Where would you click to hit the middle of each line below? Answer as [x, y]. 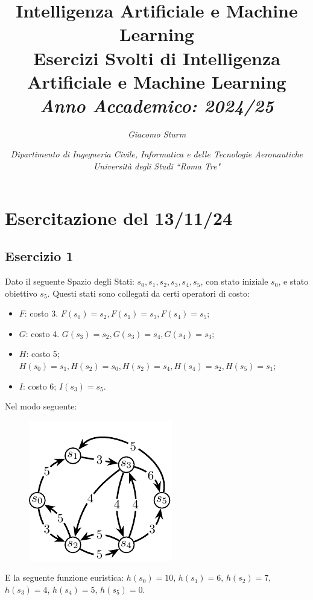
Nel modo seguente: [41, 406]
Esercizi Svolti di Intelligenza [157, 58]
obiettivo [21, 293]
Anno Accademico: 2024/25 [157, 105]
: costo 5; [43, 354]
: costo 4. [43, 333]
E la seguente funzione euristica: [65, 577]
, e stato [293, 281]
